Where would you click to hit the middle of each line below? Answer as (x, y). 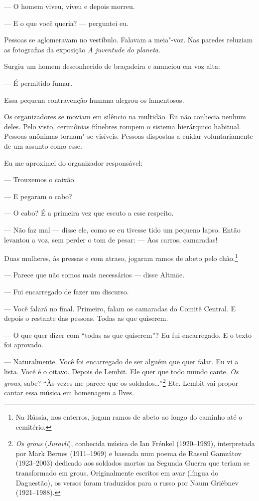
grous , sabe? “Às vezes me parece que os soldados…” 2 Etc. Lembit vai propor (121, 382)
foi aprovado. (24, 345)
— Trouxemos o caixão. (40, 179)
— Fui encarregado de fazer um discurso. (66, 291)
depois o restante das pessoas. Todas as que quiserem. (86, 318)
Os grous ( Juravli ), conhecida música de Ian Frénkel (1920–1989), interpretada (135, 443)
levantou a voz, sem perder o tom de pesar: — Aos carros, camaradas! (111, 239)
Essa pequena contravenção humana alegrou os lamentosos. (94, 100)
